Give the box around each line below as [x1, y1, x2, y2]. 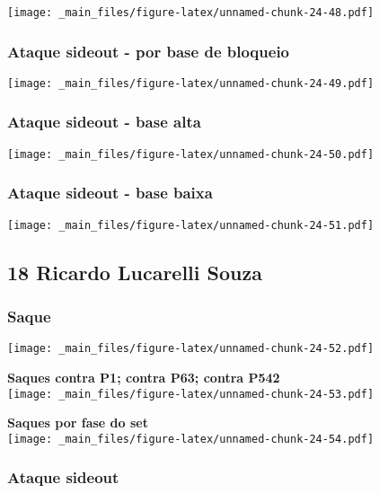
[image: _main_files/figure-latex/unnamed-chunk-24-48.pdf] [7, 6, 375, 19]
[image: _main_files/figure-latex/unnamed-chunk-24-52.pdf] [7, 342, 375, 356]
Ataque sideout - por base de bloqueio [7, 40, 290, 62]
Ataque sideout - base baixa [7, 181, 213, 204]
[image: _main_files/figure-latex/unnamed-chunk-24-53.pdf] [7, 387, 375, 401]
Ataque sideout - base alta [7, 110, 201, 133]
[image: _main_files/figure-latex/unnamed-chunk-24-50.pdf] [7, 147, 375, 161]
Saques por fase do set [7, 413, 148, 432]
